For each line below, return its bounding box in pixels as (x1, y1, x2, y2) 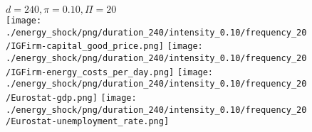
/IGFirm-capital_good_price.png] (6, 41, 164, 52)
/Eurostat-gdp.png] (6, 92, 98, 103)
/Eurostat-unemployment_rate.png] (6, 116, 170, 127)
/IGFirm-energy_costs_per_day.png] (6, 67, 175, 77)
